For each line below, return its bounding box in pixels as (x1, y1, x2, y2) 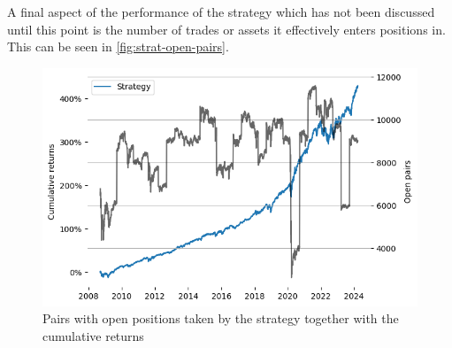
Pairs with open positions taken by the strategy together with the (42, 309, 399, 328)
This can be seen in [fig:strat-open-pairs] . (7, 37, 229, 56)
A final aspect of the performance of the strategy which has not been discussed (7, 3, 435, 20)
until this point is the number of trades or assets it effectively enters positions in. (7, 19, 446, 38)
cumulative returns (42, 327, 144, 345)
